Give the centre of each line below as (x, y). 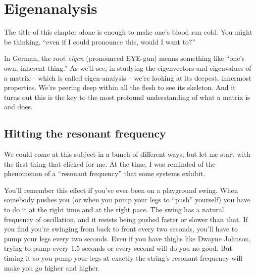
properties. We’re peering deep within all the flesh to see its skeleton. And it (120, 87)
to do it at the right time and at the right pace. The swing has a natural (114, 209)
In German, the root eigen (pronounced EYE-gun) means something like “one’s (124, 58)
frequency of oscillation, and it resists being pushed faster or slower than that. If (126, 219)
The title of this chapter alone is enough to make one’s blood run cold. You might (128, 32)
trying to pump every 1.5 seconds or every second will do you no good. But (118, 248)
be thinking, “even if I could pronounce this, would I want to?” (100, 41)
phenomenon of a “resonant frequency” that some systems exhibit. (105, 173)
